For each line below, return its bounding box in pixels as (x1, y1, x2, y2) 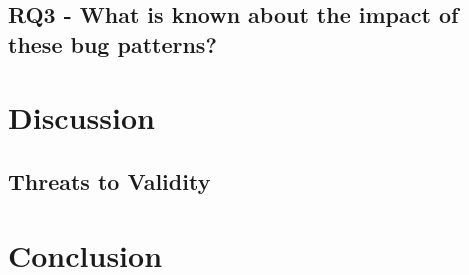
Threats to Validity (8, 165, 211, 196)
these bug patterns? (8, 28, 217, 59)
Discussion (8, 97, 155, 138)
